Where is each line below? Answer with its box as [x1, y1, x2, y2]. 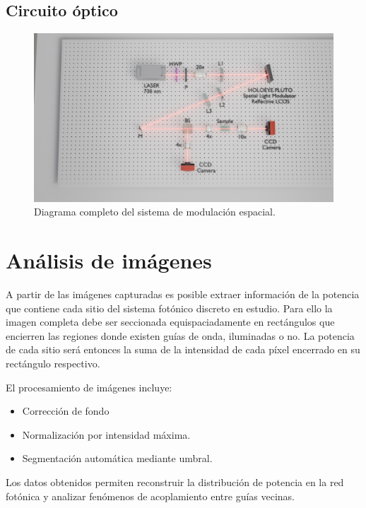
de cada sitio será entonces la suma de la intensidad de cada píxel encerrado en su [6, 342, 360, 357]
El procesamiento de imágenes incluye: [6, 379, 172, 394]
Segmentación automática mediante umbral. [22, 451, 213, 466]
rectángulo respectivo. [6, 355, 100, 370]
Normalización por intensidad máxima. [22, 427, 191, 442]
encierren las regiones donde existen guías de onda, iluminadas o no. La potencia [6, 328, 355, 343]
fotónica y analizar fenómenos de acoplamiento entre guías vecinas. [6, 488, 295, 503]
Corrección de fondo [22, 403, 110, 418]
